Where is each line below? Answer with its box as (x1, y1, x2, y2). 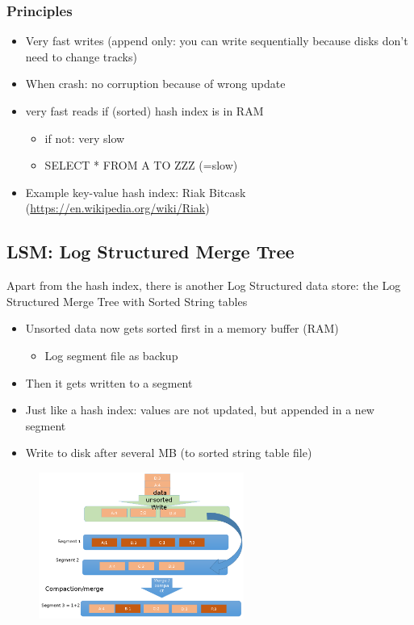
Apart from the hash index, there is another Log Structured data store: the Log (6, 277, 401, 294)
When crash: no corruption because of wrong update (25, 75, 286, 92)
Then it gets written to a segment (25, 374, 193, 391)
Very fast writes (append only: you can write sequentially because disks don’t (25, 32, 408, 49)
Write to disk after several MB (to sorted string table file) (25, 444, 312, 461)
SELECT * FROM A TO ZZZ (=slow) (44, 157, 238, 174)
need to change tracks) (25, 48, 137, 65)
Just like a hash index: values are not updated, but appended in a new (25, 401, 374, 418)
